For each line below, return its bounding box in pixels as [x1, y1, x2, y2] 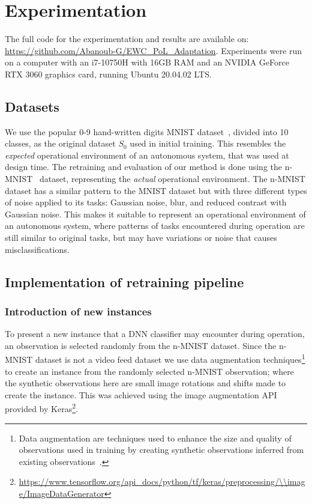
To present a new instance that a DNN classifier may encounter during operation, [5, 327, 305, 340]
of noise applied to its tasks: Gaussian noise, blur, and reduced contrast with [5, 196, 287, 208]
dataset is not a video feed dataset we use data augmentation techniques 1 [35, 351, 305, 366]
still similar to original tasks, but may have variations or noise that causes [5, 231, 277, 244]
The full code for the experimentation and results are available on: [5, 32, 249, 45]
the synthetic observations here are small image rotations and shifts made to [5, 377, 286, 389]
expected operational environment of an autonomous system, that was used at [5, 148, 289, 161]
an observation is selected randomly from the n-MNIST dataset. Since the [5, 339, 277, 351]
